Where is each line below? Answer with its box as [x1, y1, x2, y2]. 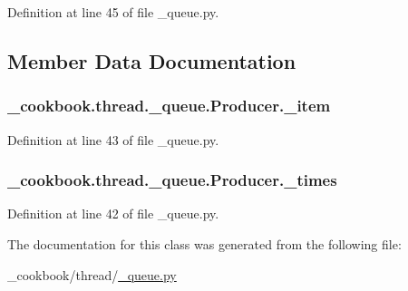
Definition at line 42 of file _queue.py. [7, 204, 219, 223]
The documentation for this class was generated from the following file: [7, 235, 402, 253]
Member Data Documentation [7, 46, 296, 74]
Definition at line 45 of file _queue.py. [7, 3, 219, 21]
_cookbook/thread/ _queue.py [7, 265, 177, 284]
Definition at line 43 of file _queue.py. [7, 130, 219, 149]
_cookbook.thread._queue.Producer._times [7, 169, 337, 191]
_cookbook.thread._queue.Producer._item [7, 94, 331, 117]
